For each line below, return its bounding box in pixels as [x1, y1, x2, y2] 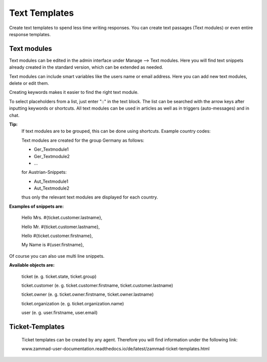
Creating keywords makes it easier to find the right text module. [9, 89, 139, 95]
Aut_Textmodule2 [34, 185, 69, 191]
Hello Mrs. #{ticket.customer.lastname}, [21, 215, 102, 221]
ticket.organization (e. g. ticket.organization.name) [21, 300, 124, 306]
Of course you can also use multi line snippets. [9, 253, 105, 259]
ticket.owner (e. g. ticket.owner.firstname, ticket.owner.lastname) [21, 291, 154, 297]
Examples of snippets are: [9, 203, 64, 209]
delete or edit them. [9, 80, 49, 86]
